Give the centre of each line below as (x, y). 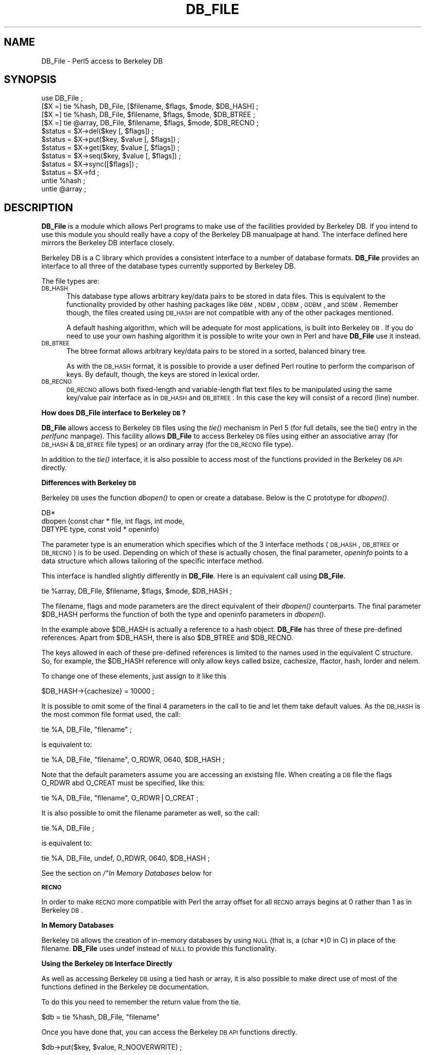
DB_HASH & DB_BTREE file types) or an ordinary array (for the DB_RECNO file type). (167, 444)
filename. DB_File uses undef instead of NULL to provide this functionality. (159, 949)
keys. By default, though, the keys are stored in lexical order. (163, 374)
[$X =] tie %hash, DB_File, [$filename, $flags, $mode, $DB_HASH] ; (150, 106)
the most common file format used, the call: (111, 715)
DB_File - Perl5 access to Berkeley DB (102, 61)
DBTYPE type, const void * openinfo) (100, 529)
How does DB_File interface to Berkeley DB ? (114, 413)
